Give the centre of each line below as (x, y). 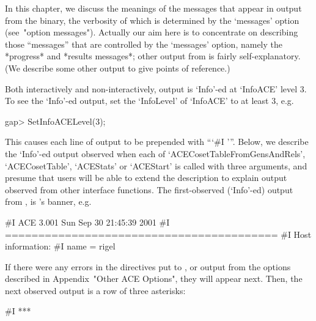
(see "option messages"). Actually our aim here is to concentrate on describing (152, 32)
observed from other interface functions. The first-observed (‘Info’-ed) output (149, 189)
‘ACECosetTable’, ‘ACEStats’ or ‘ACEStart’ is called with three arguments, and (156, 165)
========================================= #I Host (158, 234)
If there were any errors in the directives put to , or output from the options (148, 266)
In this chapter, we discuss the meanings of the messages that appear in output (153, 8)
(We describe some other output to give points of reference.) (118, 68)
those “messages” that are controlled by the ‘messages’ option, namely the (144, 44)
